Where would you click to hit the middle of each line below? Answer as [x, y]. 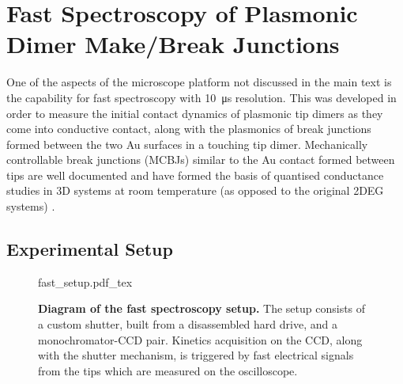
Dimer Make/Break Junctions [173, 44]
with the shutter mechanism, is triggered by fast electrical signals [196, 355]
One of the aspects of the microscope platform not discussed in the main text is [199, 82]
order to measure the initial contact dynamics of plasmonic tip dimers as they [195, 113]
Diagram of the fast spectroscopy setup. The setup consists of [202, 308]
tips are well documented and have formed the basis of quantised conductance [195, 175]
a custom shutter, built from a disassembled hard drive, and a [188, 324]
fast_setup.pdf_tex [85, 281]
